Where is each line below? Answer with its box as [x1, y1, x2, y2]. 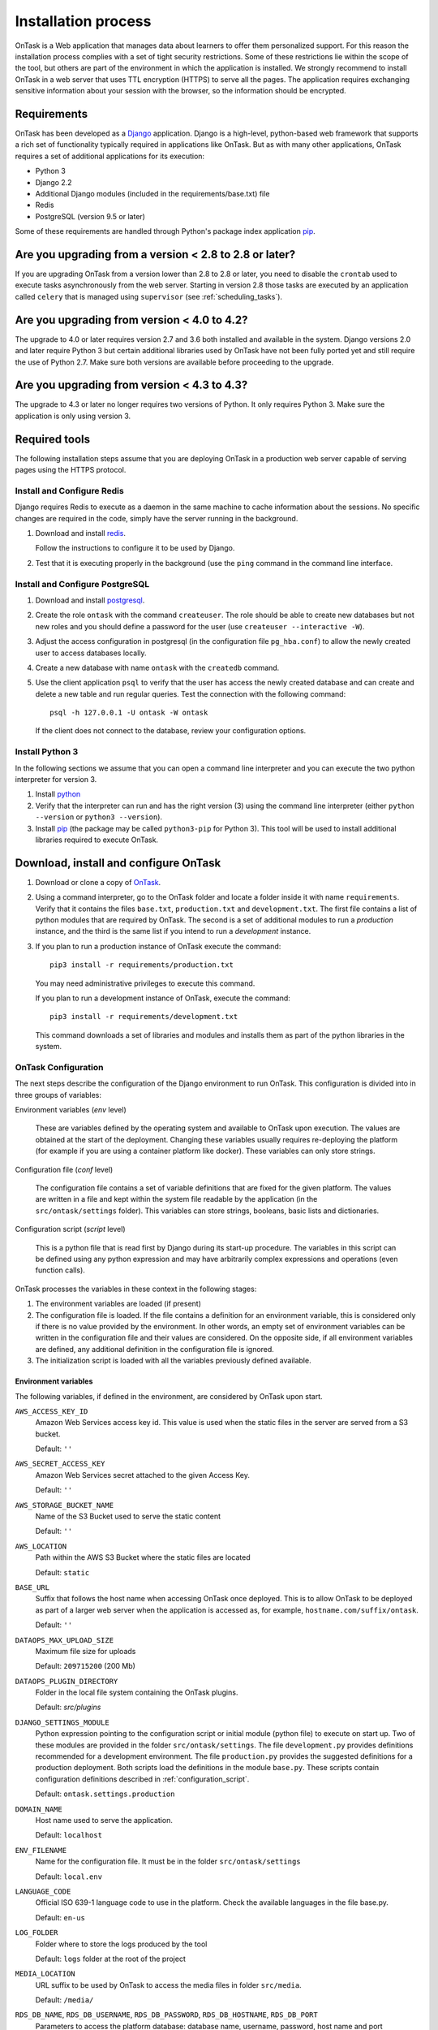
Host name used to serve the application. [35, 1816, 174, 1825]
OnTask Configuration [15, 1061, 104, 1073]
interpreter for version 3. [15, 775, 97, 784]
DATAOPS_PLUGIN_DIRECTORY [15, 1677, 118, 1686]
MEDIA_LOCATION [15, 1969, 76, 1979]
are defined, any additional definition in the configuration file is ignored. [35, 1344, 275, 1354]
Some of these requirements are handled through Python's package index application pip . [15, 227, 316, 236]
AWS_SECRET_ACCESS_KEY [15, 1459, 105, 1469]
